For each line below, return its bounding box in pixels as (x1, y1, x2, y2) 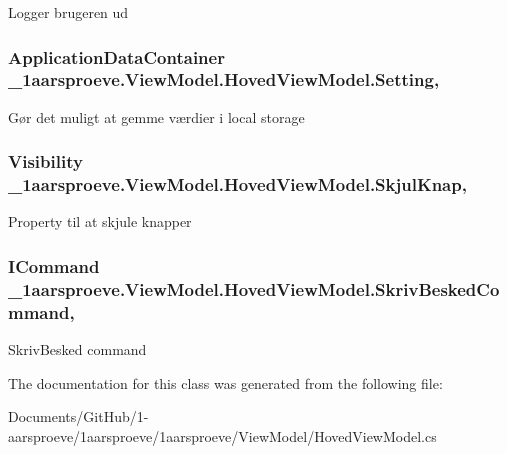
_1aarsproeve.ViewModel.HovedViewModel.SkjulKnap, (8, 172, 467, 197)
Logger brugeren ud (8, 2, 129, 22)
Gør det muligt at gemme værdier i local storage (8, 106, 305, 127)
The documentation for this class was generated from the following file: (8, 372, 443, 393)
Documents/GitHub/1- (8, 406, 149, 427)
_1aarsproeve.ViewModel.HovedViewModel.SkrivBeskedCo (8, 276, 500, 301)
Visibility (8, 149, 83, 174)
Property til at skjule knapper (8, 211, 192, 232)
